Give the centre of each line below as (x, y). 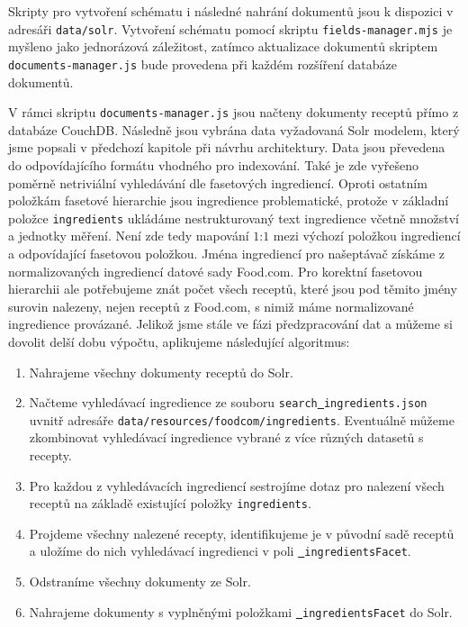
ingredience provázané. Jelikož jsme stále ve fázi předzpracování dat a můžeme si (231, 324)
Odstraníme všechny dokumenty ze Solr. (140, 582)
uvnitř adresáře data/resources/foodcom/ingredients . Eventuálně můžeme (242, 419)
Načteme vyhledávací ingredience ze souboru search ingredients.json (228, 402)
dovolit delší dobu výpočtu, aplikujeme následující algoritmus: (179, 341)
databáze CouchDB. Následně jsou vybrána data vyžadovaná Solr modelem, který (234, 129)
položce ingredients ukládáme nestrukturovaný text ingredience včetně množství (234, 218)
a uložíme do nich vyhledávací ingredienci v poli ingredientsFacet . (220, 551)
